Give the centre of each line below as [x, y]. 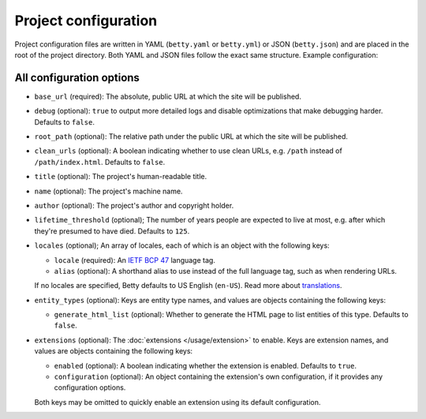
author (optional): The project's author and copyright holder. [134, 205]
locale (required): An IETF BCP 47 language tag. [135, 260]
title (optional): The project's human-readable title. [121, 177]
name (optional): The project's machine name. [108, 191]
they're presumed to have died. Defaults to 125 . [112, 231]
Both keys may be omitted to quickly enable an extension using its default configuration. [177, 402]
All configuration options [77, 78]
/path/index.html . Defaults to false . [100, 162]
